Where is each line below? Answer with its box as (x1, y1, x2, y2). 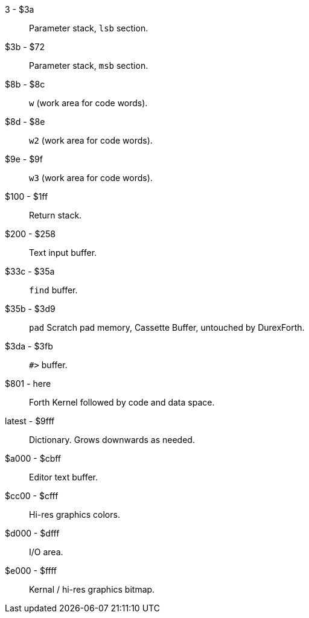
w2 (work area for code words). (29, 135, 153, 145)
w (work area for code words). (29, 98, 148, 108)
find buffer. (29, 285, 78, 295)
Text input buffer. (29, 247, 97, 258)
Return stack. (29, 210, 82, 220)
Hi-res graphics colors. (29, 509, 120, 520)
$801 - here (5, 378, 51, 389)
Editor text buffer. (29, 472, 98, 482)
